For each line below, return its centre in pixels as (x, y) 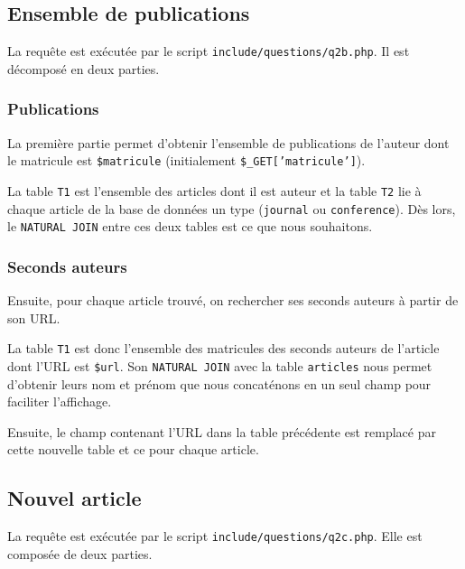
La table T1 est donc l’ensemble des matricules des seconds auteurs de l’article (223, 348)
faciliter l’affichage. (60, 401)
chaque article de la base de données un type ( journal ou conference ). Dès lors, (232, 208)
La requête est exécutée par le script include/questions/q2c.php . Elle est (215, 536)
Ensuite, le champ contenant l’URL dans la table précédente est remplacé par (222, 431)
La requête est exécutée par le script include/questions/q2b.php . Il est (209, 51)
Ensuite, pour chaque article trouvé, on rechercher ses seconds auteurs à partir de (233, 300)
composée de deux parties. (80, 553)
